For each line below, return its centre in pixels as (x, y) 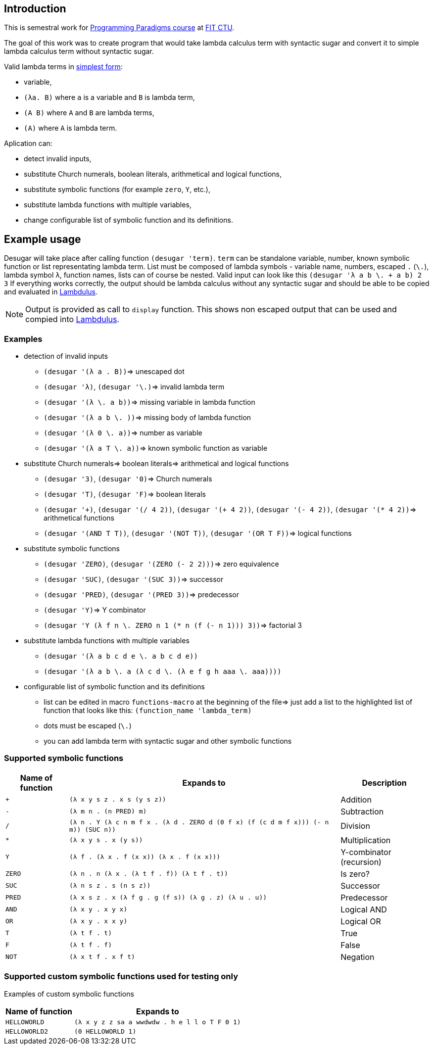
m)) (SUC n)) (92, 829)
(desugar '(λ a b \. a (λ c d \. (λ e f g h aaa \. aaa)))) (163, 672)
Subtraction (362, 811)
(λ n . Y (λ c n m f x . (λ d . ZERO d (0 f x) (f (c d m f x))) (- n (199, 822)
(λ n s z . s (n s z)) (110, 886)
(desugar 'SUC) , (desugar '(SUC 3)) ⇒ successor (134, 579)
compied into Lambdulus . (72, 319)
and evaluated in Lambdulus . (51, 292)
